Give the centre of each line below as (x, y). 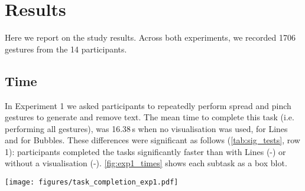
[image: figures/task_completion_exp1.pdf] (92, 182)
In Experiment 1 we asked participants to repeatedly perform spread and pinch (148, 105)
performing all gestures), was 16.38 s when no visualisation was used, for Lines (146, 128)
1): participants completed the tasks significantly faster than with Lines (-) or (145, 151)
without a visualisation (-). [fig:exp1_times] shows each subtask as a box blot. (146, 163)
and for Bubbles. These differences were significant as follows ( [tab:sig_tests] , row (152, 140)
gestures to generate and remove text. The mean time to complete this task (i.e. (150, 117)
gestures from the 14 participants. (66, 49)
